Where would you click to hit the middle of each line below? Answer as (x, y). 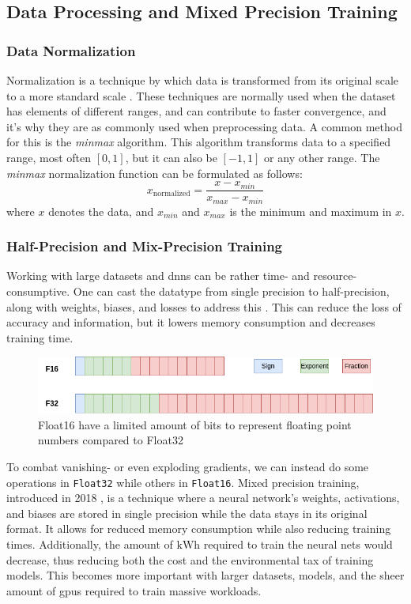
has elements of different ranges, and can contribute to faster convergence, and (196, 111)
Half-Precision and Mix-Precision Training (145, 246)
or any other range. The (322, 157)
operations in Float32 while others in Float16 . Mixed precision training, (183, 482)
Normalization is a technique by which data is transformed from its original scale (203, 80)
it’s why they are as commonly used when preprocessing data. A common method (204, 126)
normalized (172, 194)
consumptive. (38, 291)
